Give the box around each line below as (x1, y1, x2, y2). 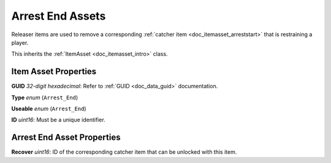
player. (11, 39, 29, 46)
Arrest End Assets (11, 9, 106, 23)
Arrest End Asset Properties (11, 132, 121, 143)
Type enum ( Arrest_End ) (11, 94, 78, 101)
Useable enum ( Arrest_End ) (11, 105, 86, 113)
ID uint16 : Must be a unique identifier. (11, 116, 105, 124)
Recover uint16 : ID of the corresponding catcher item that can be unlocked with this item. (11, 148, 237, 156)
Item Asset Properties (11, 66, 97, 77)
